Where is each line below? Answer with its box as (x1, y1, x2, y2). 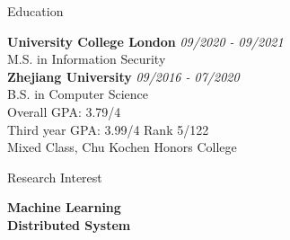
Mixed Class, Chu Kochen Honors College (7, 138, 237, 156)
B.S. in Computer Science (7, 84, 148, 103)
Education (7, 2, 64, 20)
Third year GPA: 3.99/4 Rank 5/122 (7, 120, 209, 138)
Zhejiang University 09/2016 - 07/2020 (7, 67, 240, 85)
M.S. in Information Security (7, 49, 166, 68)
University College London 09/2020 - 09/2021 (7, 31, 284, 50)
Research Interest (7, 167, 102, 186)
